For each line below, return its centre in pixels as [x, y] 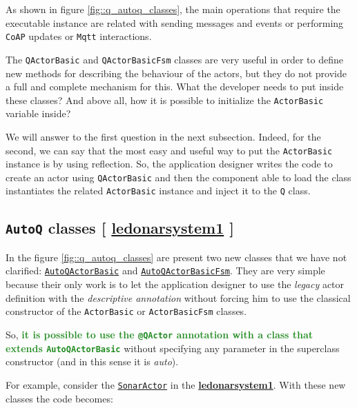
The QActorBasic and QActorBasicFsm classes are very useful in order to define [174, 59]
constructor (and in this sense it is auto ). [92, 361]
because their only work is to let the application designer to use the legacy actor [175, 284]
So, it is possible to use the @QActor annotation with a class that [160, 334]
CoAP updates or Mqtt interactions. [79, 36]
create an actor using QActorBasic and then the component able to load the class [178, 177]
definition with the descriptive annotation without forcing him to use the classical [178, 297]
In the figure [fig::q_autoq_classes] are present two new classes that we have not [176, 257]
